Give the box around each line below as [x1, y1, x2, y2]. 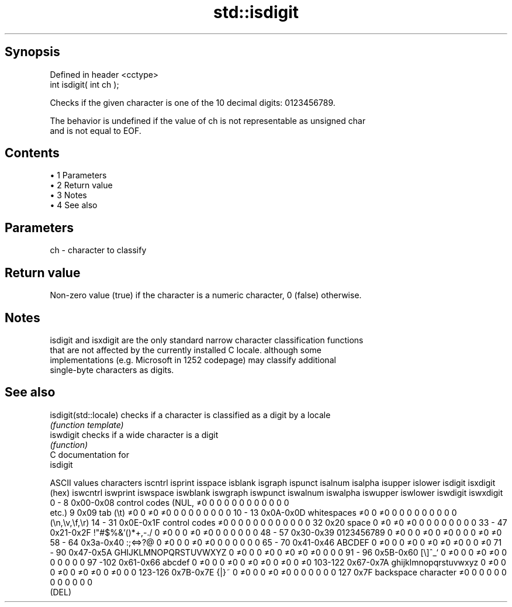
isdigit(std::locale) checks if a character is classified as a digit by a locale [50, 409, 331, 420]
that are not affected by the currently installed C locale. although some [50, 344, 321, 355]
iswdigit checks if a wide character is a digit [50, 429, 219, 440]
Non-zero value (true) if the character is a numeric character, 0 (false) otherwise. [50, 290, 362, 301]
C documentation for [50, 449, 130, 460]
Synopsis [5, 44, 60, 60]
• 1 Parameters [50, 170, 107, 181]
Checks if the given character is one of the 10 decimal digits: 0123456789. [50, 97, 335, 108]
